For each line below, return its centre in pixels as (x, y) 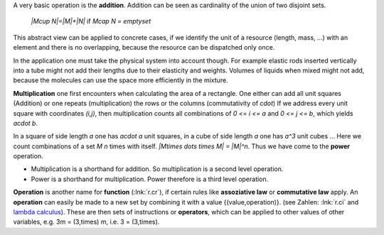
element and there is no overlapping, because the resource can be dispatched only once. (144, 48)
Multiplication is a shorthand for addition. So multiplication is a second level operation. (157, 169)
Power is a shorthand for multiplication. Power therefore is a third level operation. (150, 179)
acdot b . (26, 123)
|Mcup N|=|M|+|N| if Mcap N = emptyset (91, 21)
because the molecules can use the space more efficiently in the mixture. (121, 80)
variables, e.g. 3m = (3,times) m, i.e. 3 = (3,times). (86, 222)
